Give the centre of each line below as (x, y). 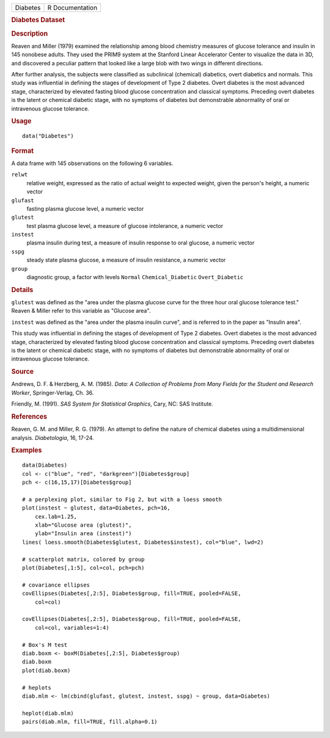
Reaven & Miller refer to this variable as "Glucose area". (81, 311)
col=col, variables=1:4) (72, 627)
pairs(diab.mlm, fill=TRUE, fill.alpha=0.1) (90, 722)
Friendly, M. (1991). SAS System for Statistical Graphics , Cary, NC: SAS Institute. (112, 404)
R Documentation (72, 8)
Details (22, 290)
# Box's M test (45, 645)
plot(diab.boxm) (46, 670)
